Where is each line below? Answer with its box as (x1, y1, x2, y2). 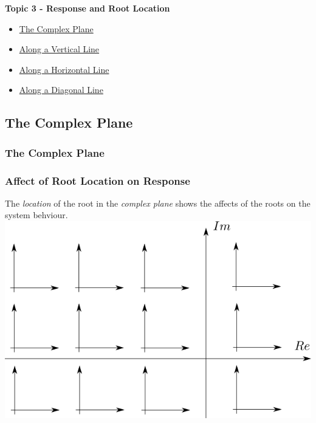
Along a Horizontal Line (19, 63, 109, 75)
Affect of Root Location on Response (5, 173, 190, 188)
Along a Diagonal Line (19, 83, 103, 96)
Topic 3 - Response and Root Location (5, 2, 170, 14)
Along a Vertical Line (19, 43, 100, 55)
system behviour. (5, 208, 68, 221)
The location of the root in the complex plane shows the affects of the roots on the (5, 196, 311, 209)
